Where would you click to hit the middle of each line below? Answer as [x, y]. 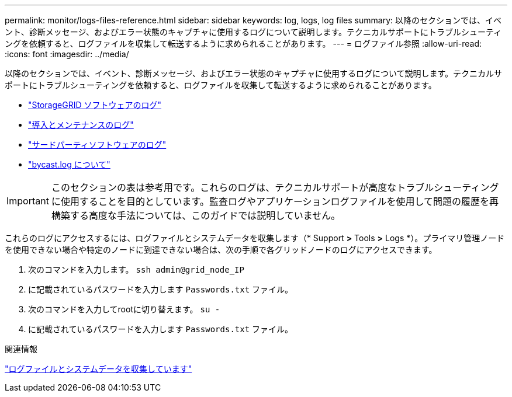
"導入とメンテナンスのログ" [81, 125]
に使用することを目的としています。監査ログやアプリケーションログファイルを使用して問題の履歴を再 [275, 201]
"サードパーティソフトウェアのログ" [97, 144]
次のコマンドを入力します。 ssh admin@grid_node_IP [136, 269]
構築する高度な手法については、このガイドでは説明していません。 [196, 215]
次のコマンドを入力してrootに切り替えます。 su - [124, 309]
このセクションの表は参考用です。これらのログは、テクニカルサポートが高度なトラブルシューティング [275, 187]
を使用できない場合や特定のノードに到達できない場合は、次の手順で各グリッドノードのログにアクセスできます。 [221, 250]
